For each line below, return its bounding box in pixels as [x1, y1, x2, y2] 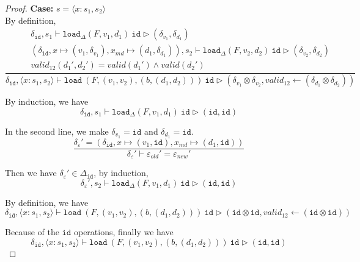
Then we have [5, 166, 57, 179]
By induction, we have [5, 95, 89, 108]
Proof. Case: [5, 2, 54, 14]
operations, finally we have [73, 225, 174, 238]
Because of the [5, 225, 59, 238]
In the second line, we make [5, 124, 109, 137]
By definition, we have [5, 196, 89, 208]
